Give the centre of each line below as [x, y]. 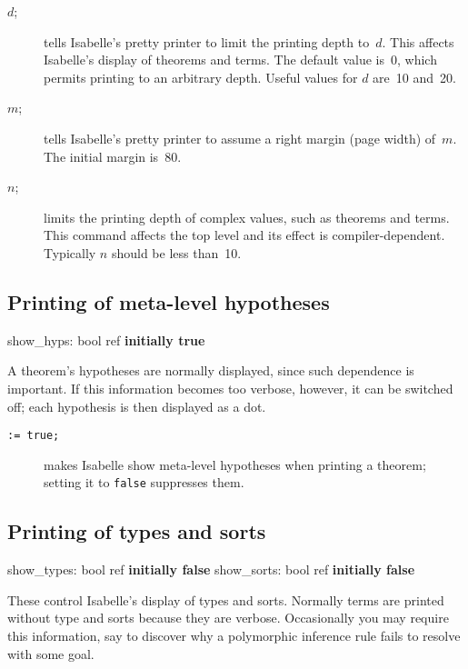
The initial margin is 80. [113, 156]
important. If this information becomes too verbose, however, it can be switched [230, 388]
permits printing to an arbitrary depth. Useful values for [201, 77]
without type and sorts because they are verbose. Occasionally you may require [228, 618]
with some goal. [51, 653]
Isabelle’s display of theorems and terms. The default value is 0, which [240, 60]
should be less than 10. [176, 252]
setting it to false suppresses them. [144, 482]
